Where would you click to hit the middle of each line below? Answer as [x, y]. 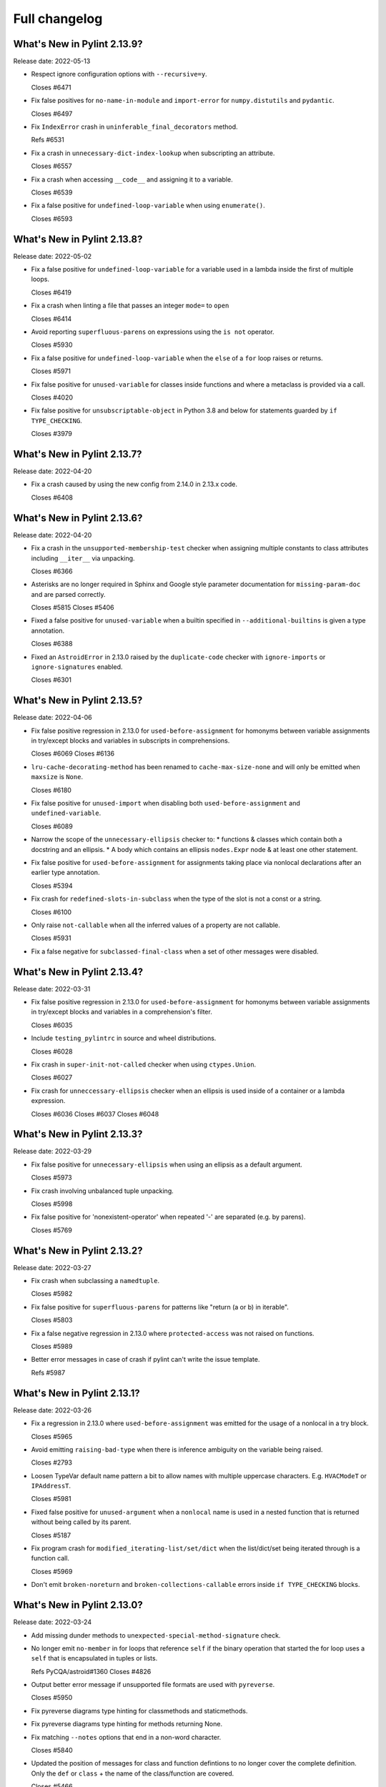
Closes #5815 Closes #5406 [73, 608]
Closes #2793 [52, 1462]
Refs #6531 [48, 140]
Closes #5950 [52, 1698]
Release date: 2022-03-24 [53, 1622]
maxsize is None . [57, 777]
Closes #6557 [51, 166]
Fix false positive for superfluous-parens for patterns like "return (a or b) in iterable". [160, 1307]
